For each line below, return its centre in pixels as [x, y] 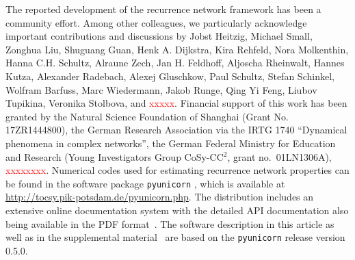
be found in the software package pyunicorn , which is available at [145, 183]
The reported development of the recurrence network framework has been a [163, 9]
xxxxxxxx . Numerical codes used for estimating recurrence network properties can [177, 170]
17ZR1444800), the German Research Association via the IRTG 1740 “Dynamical [176, 130]
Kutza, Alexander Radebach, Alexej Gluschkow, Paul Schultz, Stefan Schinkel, [170, 76]
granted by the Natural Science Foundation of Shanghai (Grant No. [147, 116]
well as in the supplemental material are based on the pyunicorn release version [175, 237]
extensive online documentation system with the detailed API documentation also [177, 210]
